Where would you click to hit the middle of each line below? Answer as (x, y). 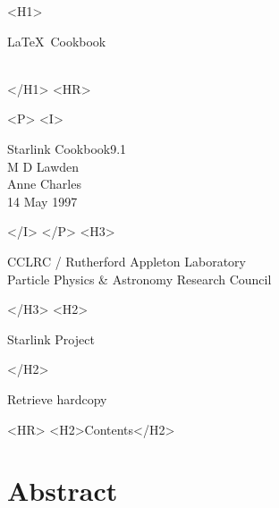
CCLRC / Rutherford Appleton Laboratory (127, 261)
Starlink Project (51, 339)
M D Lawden (43, 166)
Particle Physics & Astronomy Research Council (139, 279)
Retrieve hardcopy (57, 398)
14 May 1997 (42, 201)
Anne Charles (44, 184)
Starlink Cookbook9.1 (67, 148)
